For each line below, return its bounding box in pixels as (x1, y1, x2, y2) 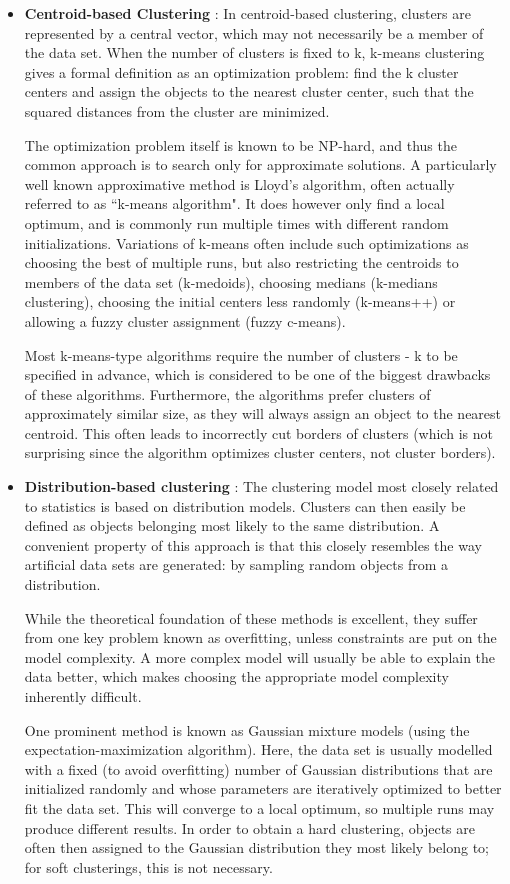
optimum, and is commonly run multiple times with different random (24, 212, 449, 233)
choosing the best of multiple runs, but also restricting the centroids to (24, 252, 459, 273)
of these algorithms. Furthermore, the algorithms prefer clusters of (24, 383, 431, 404)
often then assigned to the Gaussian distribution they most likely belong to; (24, 837, 489, 858)
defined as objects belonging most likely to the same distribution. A (24, 515, 440, 536)
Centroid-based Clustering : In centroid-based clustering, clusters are (24, 3, 471, 23)
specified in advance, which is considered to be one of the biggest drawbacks (24, 364, 491, 385)
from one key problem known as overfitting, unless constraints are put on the (24, 627, 497, 648)
